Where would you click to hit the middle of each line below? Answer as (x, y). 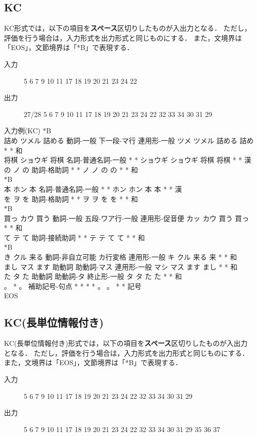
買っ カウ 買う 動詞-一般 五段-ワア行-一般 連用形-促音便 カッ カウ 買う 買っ (127, 218)
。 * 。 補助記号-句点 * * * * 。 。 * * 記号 (73, 286)
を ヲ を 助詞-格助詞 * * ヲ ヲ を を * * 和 (71, 198)
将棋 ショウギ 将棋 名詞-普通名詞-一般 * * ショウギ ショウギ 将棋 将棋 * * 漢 (128, 160)
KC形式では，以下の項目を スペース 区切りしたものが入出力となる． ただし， (128, 28)
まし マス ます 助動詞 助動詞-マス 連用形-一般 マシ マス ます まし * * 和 (121, 266)
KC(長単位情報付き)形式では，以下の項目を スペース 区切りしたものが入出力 (126, 343)
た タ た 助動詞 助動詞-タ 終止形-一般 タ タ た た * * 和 (93, 276)
